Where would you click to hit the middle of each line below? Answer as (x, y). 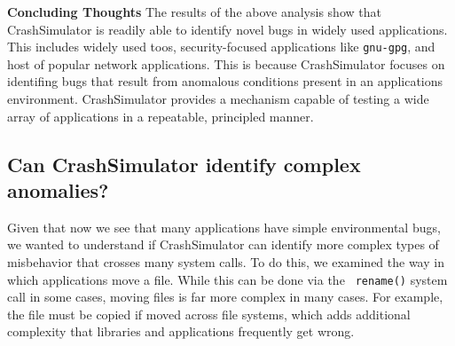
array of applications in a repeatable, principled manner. (161, 116)
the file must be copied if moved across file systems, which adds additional (209, 314)
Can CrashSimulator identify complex (184, 164)
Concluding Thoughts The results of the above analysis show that (194, 12)
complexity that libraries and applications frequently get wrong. (181, 331)
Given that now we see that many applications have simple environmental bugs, (224, 227)
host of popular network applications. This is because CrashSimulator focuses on (226, 63)
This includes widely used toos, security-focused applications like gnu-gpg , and (221, 47)
